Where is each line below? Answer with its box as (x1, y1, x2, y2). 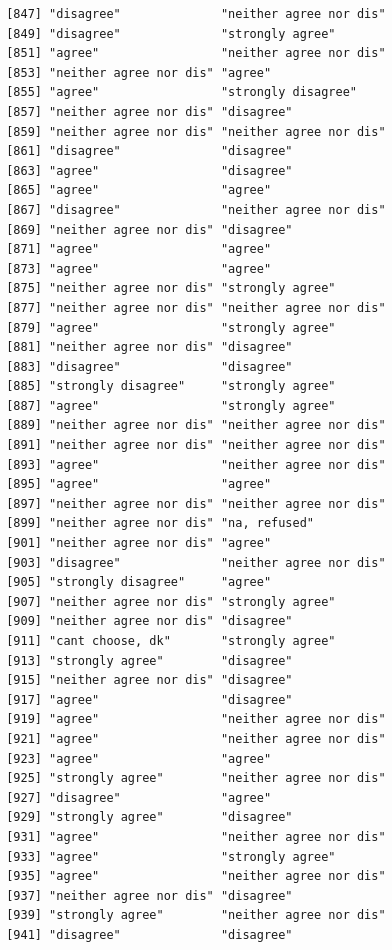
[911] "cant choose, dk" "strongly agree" (6, 634, 336, 648)
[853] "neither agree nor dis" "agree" (6, 65, 272, 80)
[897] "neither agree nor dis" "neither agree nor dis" (6, 496, 386, 511)
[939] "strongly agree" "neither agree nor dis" (6, 908, 386, 923)
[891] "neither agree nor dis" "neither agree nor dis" (6, 438, 386, 453)
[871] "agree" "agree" (6, 242, 272, 257)
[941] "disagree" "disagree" (6, 927, 293, 942)
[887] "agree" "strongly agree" (6, 398, 336, 413)
